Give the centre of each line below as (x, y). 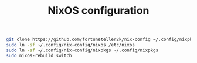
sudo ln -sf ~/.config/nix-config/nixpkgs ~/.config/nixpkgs (82, 50)
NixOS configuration (98, 11)
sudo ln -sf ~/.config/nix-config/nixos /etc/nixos (70, 45)
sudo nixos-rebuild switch (39, 55)
